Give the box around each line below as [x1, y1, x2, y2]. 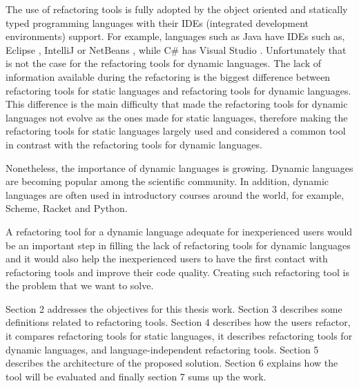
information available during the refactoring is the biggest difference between [6, 69, 331, 84]
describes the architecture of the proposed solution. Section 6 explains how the [6, 356, 338, 370]
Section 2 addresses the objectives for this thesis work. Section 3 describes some [6, 301, 342, 316]
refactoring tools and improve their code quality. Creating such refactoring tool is [6, 264, 349, 279]
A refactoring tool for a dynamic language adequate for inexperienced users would [6, 224, 353, 238]
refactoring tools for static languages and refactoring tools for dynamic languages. [6, 83, 351, 97]
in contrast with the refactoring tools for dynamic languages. [6, 137, 262, 151]
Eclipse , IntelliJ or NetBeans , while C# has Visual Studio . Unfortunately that [6, 42, 347, 57]
